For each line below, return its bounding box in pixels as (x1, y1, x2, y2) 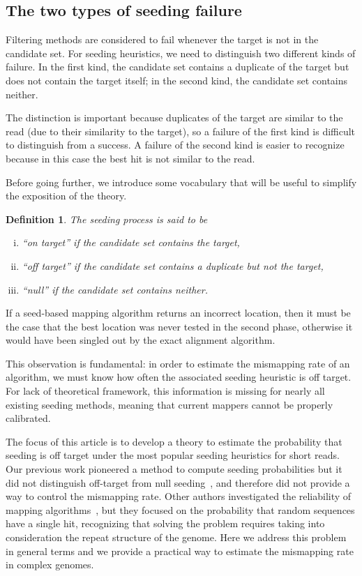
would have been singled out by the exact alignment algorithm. (6, 333, 276, 347)
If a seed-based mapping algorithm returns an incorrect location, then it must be (6, 305, 351, 320)
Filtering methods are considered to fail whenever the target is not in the (6, 32, 319, 47)
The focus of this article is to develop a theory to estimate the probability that (6, 434, 342, 448)
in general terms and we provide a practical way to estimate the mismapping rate (6, 543, 354, 558)
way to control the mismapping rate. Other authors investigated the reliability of (6, 489, 352, 503)
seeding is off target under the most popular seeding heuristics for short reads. (6, 448, 340, 462)
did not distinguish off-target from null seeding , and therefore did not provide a (6, 475, 350, 490)
